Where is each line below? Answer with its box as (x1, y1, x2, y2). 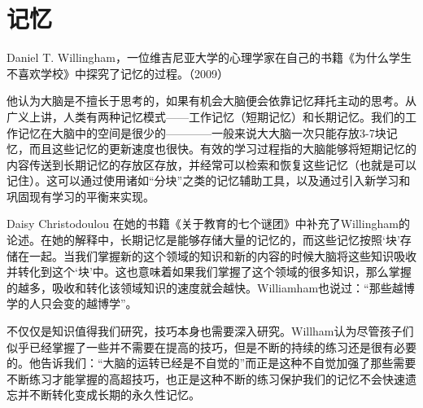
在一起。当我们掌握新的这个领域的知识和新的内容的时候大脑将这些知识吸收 (17, 247, 416, 264)
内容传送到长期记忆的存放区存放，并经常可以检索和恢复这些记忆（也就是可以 (7, 156, 416, 173)
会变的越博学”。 (51, 295, 137, 312)
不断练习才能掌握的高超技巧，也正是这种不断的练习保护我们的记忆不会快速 (7, 370, 405, 387)
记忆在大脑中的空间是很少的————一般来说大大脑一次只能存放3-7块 (17, 124, 386, 141)
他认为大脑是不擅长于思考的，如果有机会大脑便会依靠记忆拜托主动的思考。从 (7, 92, 416, 109)
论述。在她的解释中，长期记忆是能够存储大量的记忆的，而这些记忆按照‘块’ (7, 231, 400, 248)
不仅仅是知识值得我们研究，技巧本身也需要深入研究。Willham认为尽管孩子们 (7, 322, 414, 340)
